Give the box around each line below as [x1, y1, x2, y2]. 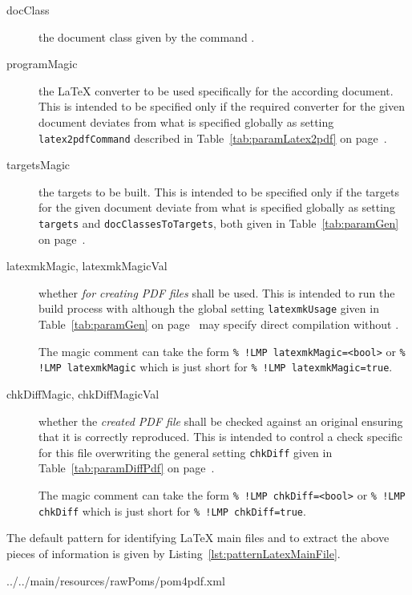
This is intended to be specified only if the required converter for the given [38, 98, 405, 115]
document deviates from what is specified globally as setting [38, 113, 334, 130]
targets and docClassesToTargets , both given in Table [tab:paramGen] [38, 215, 399, 231]
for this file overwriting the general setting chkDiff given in [38, 443, 333, 460]
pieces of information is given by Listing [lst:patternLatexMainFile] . [6, 544, 341, 561]
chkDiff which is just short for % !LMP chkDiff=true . [38, 502, 306, 519]
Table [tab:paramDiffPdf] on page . [38, 459, 215, 476]
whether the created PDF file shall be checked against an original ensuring [38, 412, 403, 429]
